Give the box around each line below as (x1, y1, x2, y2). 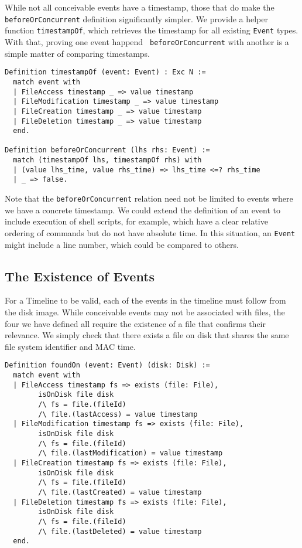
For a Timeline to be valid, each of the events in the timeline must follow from (5, 294, 286, 307)
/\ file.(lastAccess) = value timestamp (38, 410, 198, 418)
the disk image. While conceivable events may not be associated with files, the (5, 305, 285, 318)
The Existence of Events (5, 267, 155, 285)
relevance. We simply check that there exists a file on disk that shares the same (5, 329, 289, 341)
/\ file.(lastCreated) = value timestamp (38, 488, 202, 496)
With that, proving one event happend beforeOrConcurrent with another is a (5, 35, 289, 47)
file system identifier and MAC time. (5, 340, 136, 352)
